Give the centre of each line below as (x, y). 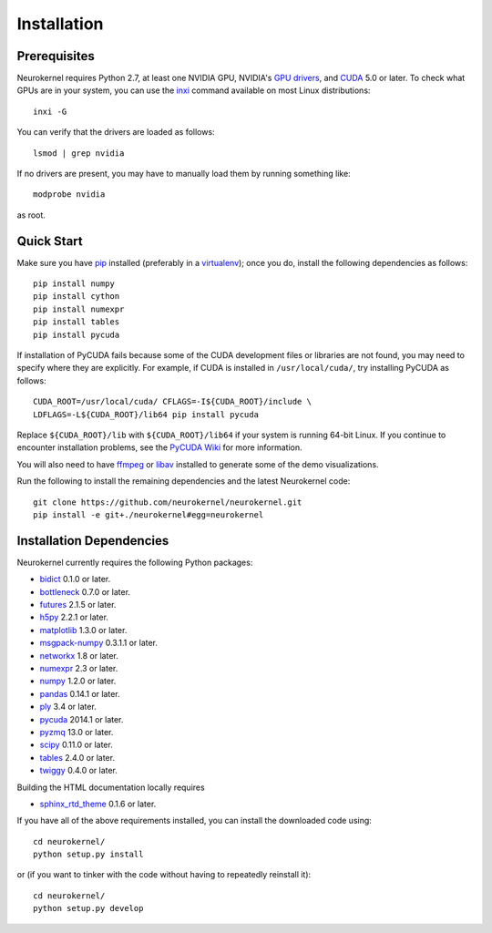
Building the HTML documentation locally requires (111, 787)
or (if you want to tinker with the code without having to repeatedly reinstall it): (164, 875)
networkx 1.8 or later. (79, 655)
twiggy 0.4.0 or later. (79, 771)
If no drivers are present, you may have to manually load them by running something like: (184, 174)
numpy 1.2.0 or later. (78, 681)
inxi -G (50, 111)
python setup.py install (88, 855)
